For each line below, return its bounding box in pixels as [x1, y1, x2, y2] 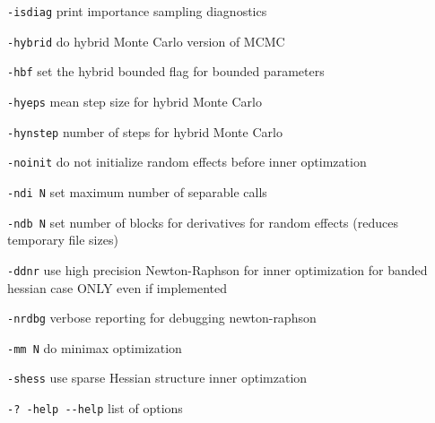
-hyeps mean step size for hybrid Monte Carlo [7, 91, 262, 110]
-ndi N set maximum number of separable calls [7, 182, 267, 201]
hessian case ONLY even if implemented [7, 278, 227, 297]
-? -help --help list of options [7, 399, 183, 418]
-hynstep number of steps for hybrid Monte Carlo [7, 122, 283, 141]
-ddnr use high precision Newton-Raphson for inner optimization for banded [7, 260, 428, 279]
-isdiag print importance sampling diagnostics [7, 2, 267, 20]
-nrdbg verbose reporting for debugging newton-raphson [7, 308, 317, 327]
